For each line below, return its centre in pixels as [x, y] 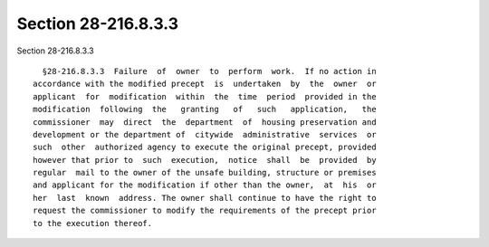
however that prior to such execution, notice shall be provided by [205, 160]
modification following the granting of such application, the [205, 109]
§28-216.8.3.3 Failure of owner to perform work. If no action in [209, 71]
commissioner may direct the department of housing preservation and [205, 122]
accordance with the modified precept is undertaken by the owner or [205, 84]
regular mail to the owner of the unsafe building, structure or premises [205, 173]
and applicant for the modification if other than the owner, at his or [205, 185]
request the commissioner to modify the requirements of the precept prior [205, 211]
